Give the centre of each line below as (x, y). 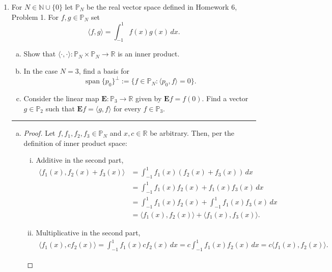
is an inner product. (149, 54)
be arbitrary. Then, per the (192, 133)
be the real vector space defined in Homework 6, (162, 7)
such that (60, 108)
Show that (40, 54)
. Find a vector (225, 98)
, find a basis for (104, 71)
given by (149, 98)
